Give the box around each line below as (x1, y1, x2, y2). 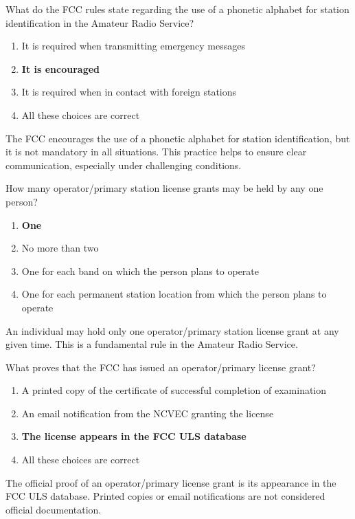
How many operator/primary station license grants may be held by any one (5, 181, 323, 195)
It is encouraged (21, 61, 100, 76)
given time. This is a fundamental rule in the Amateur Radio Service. (5, 337, 298, 351)
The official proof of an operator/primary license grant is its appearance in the (5, 475, 336, 489)
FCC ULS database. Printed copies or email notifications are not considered (5, 489, 325, 503)
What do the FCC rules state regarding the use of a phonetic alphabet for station (5, 2, 350, 16)
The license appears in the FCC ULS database (21, 429, 247, 443)
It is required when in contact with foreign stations (21, 85, 237, 99)
